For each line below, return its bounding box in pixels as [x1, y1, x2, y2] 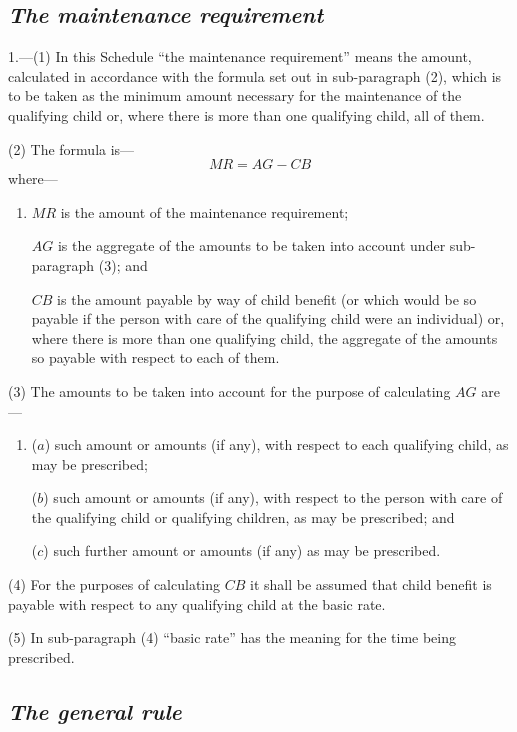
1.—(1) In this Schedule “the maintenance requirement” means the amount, [8, 46, 472, 67]
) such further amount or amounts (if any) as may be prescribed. [43, 540, 441, 561]
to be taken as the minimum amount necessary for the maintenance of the [8, 85, 462, 106]
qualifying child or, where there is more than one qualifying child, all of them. [8, 104, 485, 125]
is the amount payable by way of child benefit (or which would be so [57, 288, 477, 309]
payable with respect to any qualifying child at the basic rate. [8, 593, 386, 614]
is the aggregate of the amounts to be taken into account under [57, 235, 446, 256]
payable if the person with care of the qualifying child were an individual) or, [31, 308, 505, 329]
